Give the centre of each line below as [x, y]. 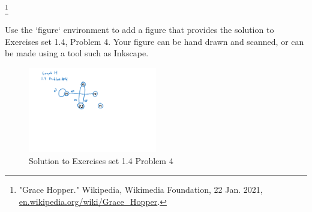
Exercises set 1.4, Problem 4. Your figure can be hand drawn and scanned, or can [154, 41]
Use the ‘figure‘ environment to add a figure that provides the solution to [139, 30]
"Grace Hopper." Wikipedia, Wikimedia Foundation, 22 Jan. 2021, [141, 190]
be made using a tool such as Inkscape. [77, 53]
